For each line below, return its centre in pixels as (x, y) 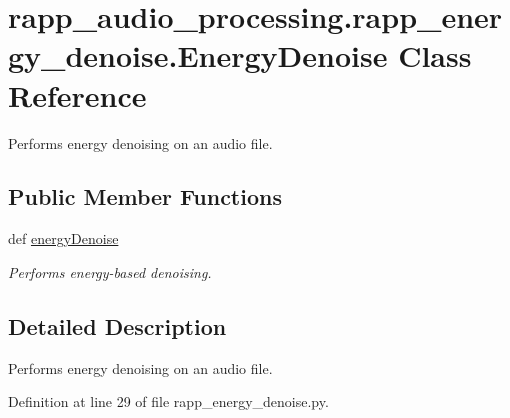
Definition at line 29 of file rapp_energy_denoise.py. (168, 401)
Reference (77, 94)
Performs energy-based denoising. (110, 271)
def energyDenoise (63, 238)
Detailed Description (117, 325)
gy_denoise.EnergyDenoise (198, 55)
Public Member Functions (145, 196)
